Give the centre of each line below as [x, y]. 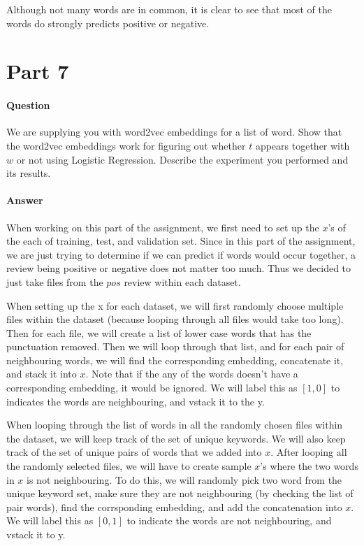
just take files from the [55, 281]
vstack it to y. [36, 534]
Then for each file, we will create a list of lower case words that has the [159, 332]
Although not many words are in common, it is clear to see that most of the [169, 9]
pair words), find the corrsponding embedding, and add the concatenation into [174, 507]
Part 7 [38, 71]
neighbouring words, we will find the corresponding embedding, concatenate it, [175, 360]
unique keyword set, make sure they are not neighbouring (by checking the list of [180, 493]
